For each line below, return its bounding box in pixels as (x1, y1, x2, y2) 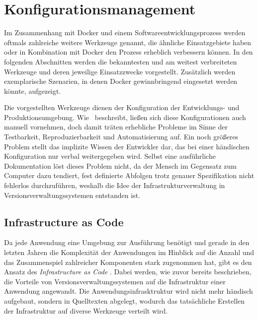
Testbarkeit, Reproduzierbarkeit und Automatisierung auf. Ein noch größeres (4, 131, 239, 142)
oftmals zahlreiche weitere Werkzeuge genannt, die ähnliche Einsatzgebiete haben (4, 37, 252, 47)
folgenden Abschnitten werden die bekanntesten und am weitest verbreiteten (4, 56, 237, 66)
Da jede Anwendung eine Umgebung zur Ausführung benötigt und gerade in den (4, 237, 250, 248)
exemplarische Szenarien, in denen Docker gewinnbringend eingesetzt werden (4, 76, 238, 86)
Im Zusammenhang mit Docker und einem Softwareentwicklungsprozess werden (4, 27, 246, 38)
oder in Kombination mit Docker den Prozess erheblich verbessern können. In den (4, 47, 253, 57)
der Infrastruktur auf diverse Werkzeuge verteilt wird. (4, 305, 168, 316)
